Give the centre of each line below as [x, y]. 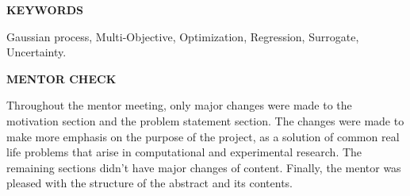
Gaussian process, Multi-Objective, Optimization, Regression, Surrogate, [183, 36]
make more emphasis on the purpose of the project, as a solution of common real [203, 136]
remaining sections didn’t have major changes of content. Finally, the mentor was [204, 167]
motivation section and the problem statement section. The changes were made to [205, 120]
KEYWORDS [45, 10]
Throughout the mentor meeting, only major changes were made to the [179, 105]
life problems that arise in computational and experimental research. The [184, 152]
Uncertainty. [36, 52]
